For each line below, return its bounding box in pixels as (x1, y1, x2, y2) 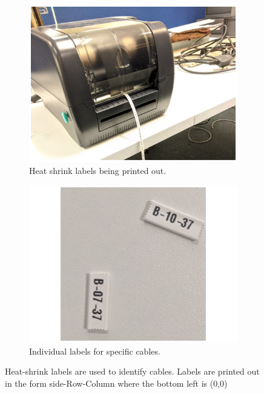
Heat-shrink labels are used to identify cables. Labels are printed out (5, 365, 260, 378)
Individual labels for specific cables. (29, 344, 160, 357)
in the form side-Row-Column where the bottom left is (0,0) (5, 376, 228, 389)
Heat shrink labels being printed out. (29, 164, 167, 176)
